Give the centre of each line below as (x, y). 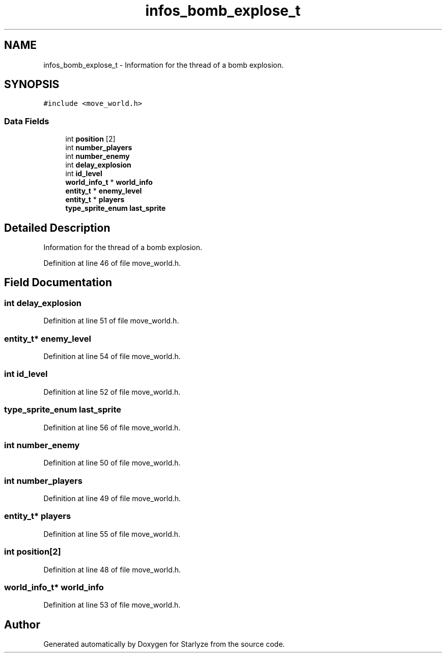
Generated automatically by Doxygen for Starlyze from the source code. (164, 644)
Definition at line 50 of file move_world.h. (112, 463)
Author (22, 624)
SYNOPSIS (32, 85)
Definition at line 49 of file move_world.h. (112, 498)
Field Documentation (58, 283)
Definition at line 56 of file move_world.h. (112, 427)
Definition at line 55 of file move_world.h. (112, 534)
